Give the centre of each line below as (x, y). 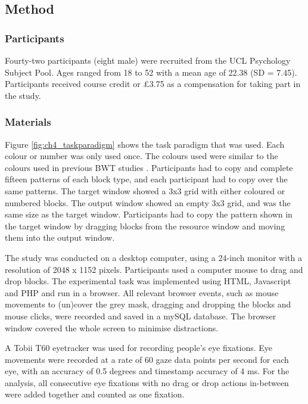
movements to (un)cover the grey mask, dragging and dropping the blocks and (148, 304)
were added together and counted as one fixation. (95, 394)
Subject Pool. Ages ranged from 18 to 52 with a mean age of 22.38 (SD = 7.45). (151, 72)
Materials (28, 122)
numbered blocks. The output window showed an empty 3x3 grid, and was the (148, 202)
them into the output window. (60, 237)
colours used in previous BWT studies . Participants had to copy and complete (149, 167)
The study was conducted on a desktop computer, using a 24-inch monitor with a (153, 257)
